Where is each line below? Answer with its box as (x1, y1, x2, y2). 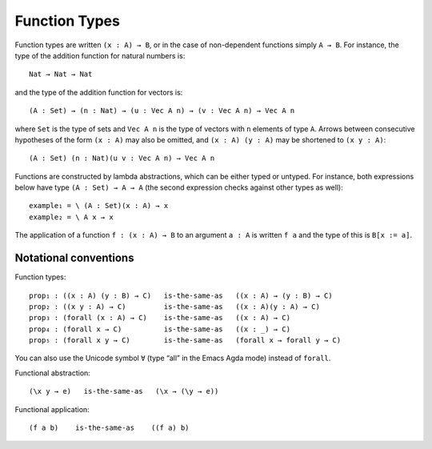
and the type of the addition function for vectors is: (14, 87, 183, 97)
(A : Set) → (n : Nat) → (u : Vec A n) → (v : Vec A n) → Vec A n (29, 106, 295, 115)
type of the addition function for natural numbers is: (14, 50, 186, 60)
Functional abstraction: (14, 368, 91, 378)
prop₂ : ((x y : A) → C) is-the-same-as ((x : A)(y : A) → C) (29, 302, 320, 311)
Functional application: (14, 404, 90, 414)
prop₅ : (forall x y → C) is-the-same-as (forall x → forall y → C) (29, 336, 342, 345)
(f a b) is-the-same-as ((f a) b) (29, 423, 190, 432)
